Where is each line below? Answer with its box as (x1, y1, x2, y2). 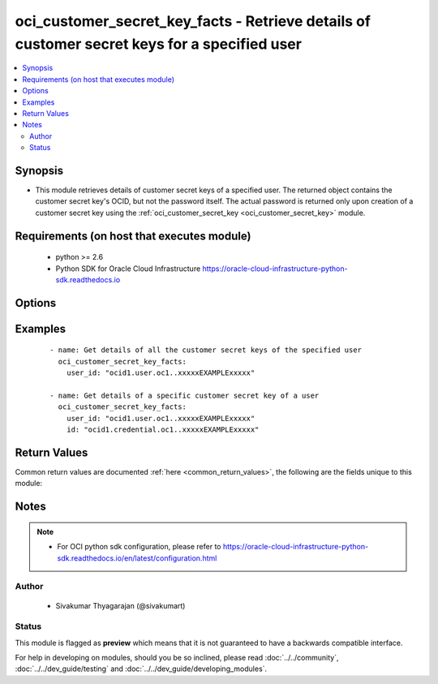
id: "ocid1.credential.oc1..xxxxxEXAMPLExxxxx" (66, 425, 260, 434)
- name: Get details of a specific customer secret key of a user (49, 390, 320, 400)
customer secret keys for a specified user (15, 35, 302, 53)
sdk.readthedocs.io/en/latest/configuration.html (57, 553, 217, 563)
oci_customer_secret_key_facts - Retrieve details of (15, 12, 371, 30)
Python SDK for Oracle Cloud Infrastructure (55, 264, 201, 273)
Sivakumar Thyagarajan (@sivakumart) (55, 600, 186, 610)
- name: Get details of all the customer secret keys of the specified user (49, 346, 363, 355)
